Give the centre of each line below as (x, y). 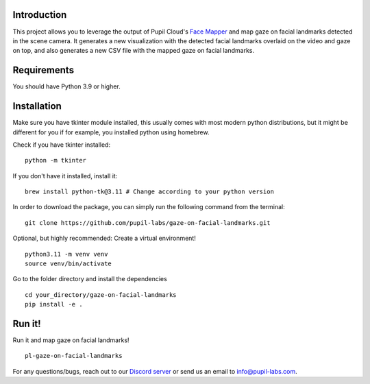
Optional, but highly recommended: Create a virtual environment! (104, 238)
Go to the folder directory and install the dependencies (90, 279)
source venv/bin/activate (69, 264)
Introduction (40, 15)
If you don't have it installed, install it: (65, 176)
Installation (37, 106)
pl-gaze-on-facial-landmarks (74, 356)
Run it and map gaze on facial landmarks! (71, 340)
